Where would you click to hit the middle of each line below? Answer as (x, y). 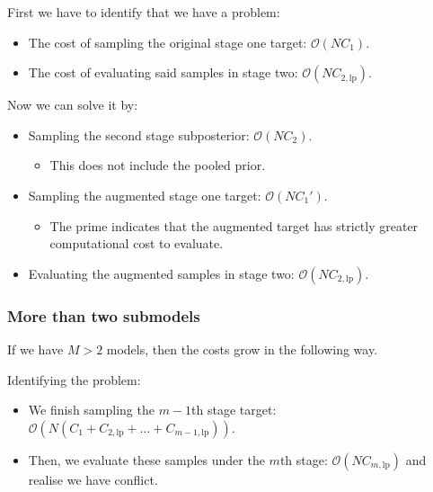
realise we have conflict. (93, 479)
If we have (35, 349)
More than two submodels (104, 315)
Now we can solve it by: (73, 105)
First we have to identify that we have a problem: (144, 12)
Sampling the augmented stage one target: (145, 195)
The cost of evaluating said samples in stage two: (163, 72)
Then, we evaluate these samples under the (146, 459)
